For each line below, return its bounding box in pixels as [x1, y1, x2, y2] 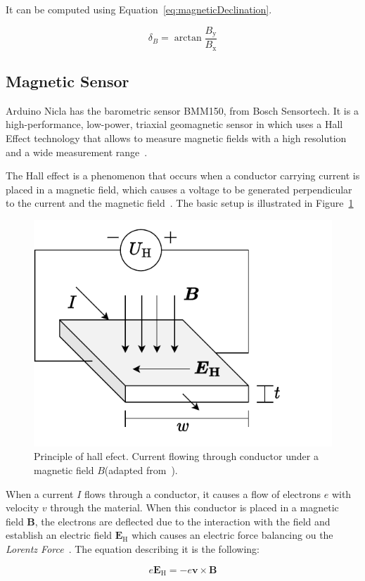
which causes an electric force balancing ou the [132, 528, 333, 542]
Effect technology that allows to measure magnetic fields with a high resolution [6, 130, 347, 145]
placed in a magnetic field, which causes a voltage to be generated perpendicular [6, 181, 352, 196]
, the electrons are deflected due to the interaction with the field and [34, 513, 331, 528]
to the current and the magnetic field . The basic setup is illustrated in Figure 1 [6, 196, 354, 210]
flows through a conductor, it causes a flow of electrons [84, 486, 321, 501]
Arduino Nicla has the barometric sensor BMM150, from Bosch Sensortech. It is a [6, 103, 359, 117]
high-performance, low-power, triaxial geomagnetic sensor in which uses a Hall [6, 117, 343, 132]
